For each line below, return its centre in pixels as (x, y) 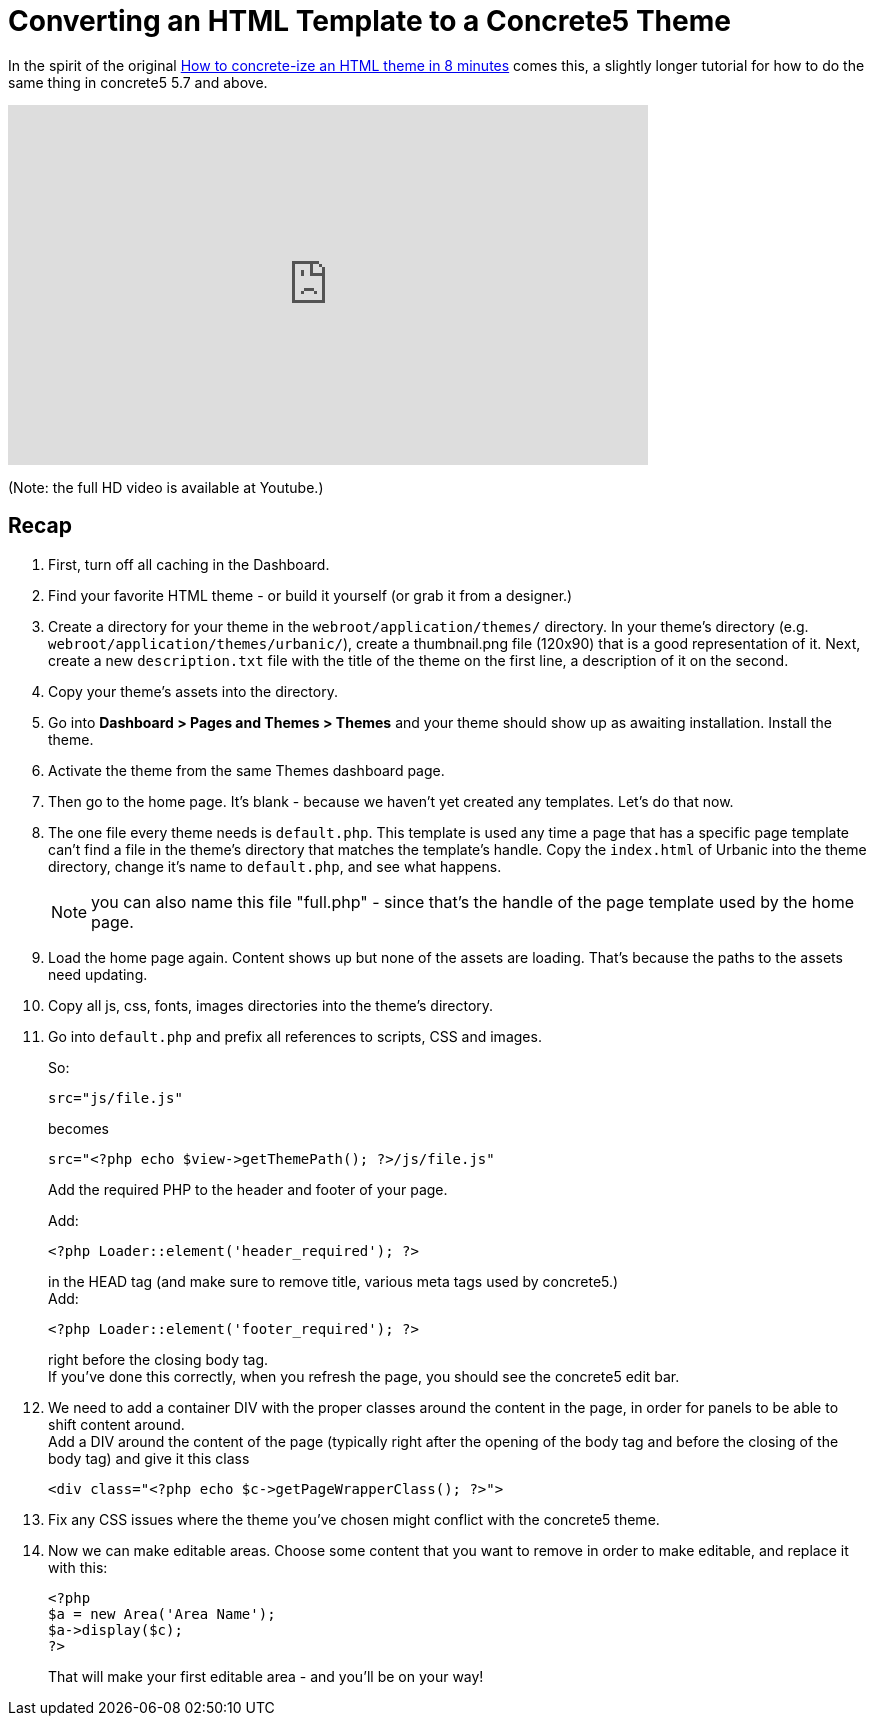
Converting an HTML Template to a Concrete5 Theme (369, 21)
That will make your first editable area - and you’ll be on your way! (266, 1676)
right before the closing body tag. (158, 1359)
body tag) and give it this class (149, 1458)
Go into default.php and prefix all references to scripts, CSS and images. (295, 1036)
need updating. (98, 974)
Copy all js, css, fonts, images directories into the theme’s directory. (271, 1005)
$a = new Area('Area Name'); (162, 1613)
